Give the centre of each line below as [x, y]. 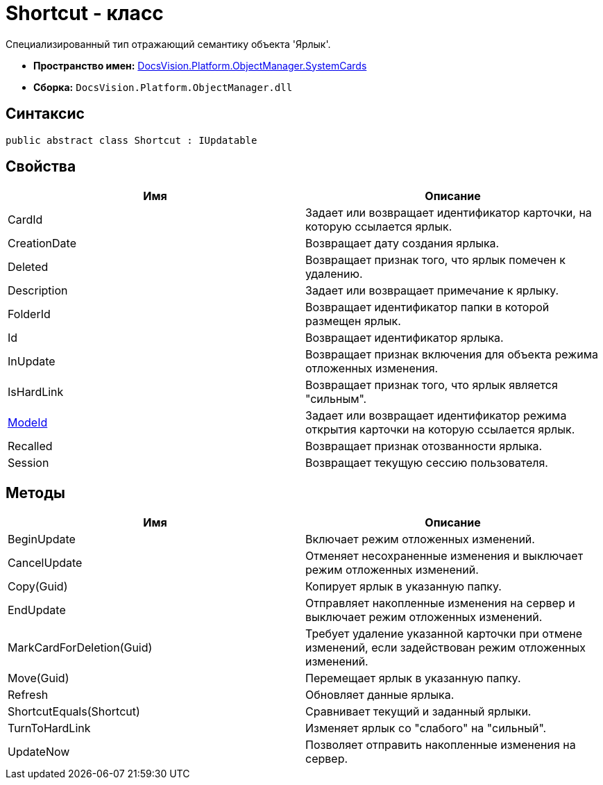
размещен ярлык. [353, 321]
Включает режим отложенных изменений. [420, 539]
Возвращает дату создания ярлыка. [402, 243]
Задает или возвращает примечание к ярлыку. [432, 291]
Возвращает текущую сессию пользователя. [427, 463]
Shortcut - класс [85, 13]
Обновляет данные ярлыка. [380, 695]
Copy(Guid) [38, 587]
